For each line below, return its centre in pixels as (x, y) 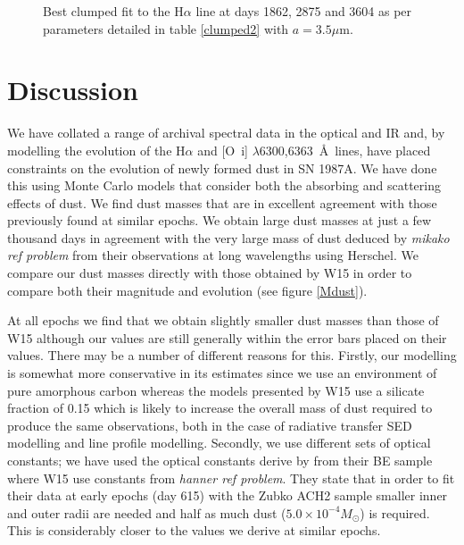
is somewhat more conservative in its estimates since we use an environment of (222, 373)
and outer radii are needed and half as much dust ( (147, 512)
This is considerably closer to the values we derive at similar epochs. (194, 530)
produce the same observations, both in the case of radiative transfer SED (210, 425)
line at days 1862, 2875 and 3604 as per (304, 11)
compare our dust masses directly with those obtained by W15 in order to (210, 273)
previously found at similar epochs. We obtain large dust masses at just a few (220, 220)
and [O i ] (223, 150)
